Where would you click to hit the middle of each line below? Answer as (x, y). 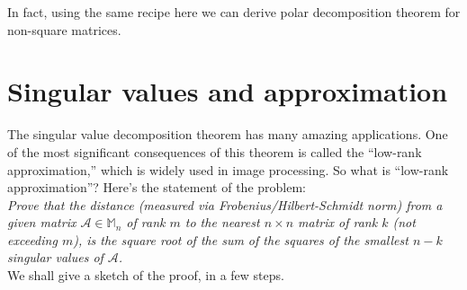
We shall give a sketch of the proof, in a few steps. (146, 275)
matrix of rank (338, 222)
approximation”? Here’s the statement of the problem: (157, 187)
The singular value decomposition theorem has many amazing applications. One (228, 134)
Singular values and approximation (228, 91)
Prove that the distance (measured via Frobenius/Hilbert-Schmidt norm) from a (225, 204)
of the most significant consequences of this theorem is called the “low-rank (215, 151)
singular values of (55, 257)
